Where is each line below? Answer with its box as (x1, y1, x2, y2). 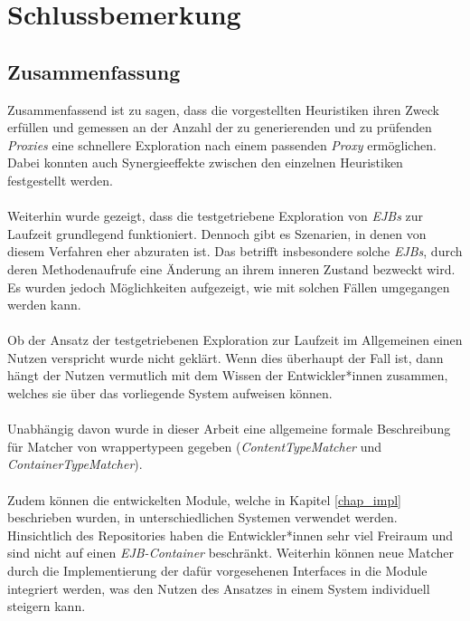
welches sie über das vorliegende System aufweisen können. (7, 384, 333, 403)
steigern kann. (7, 597, 86, 616)
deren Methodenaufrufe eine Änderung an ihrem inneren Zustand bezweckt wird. (7, 259, 456, 278)
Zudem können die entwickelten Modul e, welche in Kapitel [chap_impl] (7, 490, 401, 509)
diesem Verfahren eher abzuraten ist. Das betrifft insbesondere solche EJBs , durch (7, 242, 463, 261)
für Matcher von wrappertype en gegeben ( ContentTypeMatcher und (7, 436, 382, 455)
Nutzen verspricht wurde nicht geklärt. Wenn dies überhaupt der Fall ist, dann (7, 348, 444, 367)
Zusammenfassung (7, 57, 181, 85)
